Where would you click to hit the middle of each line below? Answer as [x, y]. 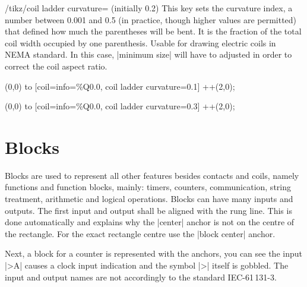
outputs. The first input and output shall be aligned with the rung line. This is [148, 210]
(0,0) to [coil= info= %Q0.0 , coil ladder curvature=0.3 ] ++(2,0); [120, 106]
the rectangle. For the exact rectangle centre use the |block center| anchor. [140, 233]
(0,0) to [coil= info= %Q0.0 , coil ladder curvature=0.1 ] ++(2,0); [120, 86]
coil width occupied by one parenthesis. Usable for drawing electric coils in [140, 42]
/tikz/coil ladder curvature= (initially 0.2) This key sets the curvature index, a [149, 8]
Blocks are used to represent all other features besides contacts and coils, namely [152, 175]
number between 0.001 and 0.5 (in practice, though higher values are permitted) [151, 19]
